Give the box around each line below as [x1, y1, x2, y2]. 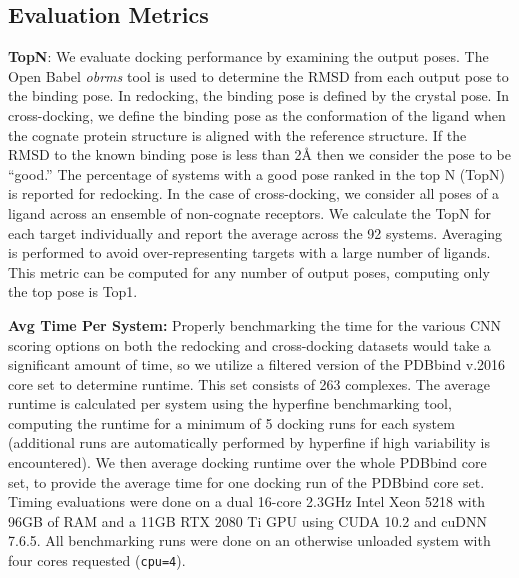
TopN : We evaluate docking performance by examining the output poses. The [8, 46, 489, 67]
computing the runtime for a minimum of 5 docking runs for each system [8, 412, 455, 433]
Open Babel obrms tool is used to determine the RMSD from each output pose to [8, 65, 509, 86]
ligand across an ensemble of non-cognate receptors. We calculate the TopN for [8, 202, 492, 223]
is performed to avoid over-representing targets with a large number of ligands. [8, 242, 491, 263]
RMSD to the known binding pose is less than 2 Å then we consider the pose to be [8, 144, 511, 165]
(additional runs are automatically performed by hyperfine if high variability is [8, 432, 490, 453]
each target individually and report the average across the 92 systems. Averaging [8, 222, 503, 243]
